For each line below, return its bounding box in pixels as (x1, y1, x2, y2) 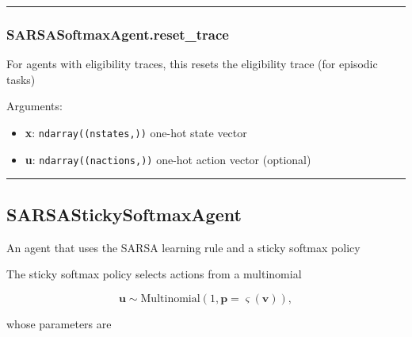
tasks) (6, 71, 36, 87)
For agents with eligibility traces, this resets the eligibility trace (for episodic (6, 56, 378, 72)
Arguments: (6, 98, 63, 114)
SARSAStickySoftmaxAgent (6, 201, 242, 226)
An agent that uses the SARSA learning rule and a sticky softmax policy (6, 239, 360, 255)
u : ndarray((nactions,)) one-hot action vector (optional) (25, 151, 311, 167)
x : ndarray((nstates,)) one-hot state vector (25, 124, 247, 140)
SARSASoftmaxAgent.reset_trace (6, 24, 229, 44)
